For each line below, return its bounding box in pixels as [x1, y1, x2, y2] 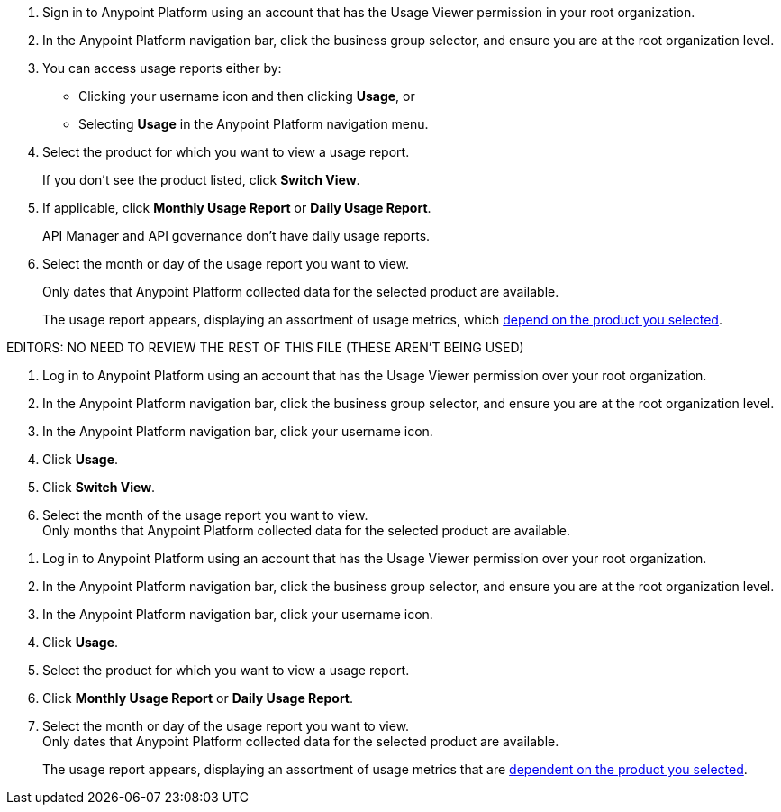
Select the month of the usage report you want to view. [42, 507, 368, 523]
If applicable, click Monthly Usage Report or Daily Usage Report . [42, 200, 431, 215]
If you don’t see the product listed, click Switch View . [42, 172, 360, 187]
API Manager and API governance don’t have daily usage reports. [42, 228, 431, 243]
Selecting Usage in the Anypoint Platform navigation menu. [78, 116, 429, 132]
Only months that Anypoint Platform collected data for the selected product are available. [42, 523, 570, 538]
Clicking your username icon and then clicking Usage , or [78, 88, 415, 104]
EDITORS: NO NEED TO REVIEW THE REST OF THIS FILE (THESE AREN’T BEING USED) [6, 340, 524, 355]
